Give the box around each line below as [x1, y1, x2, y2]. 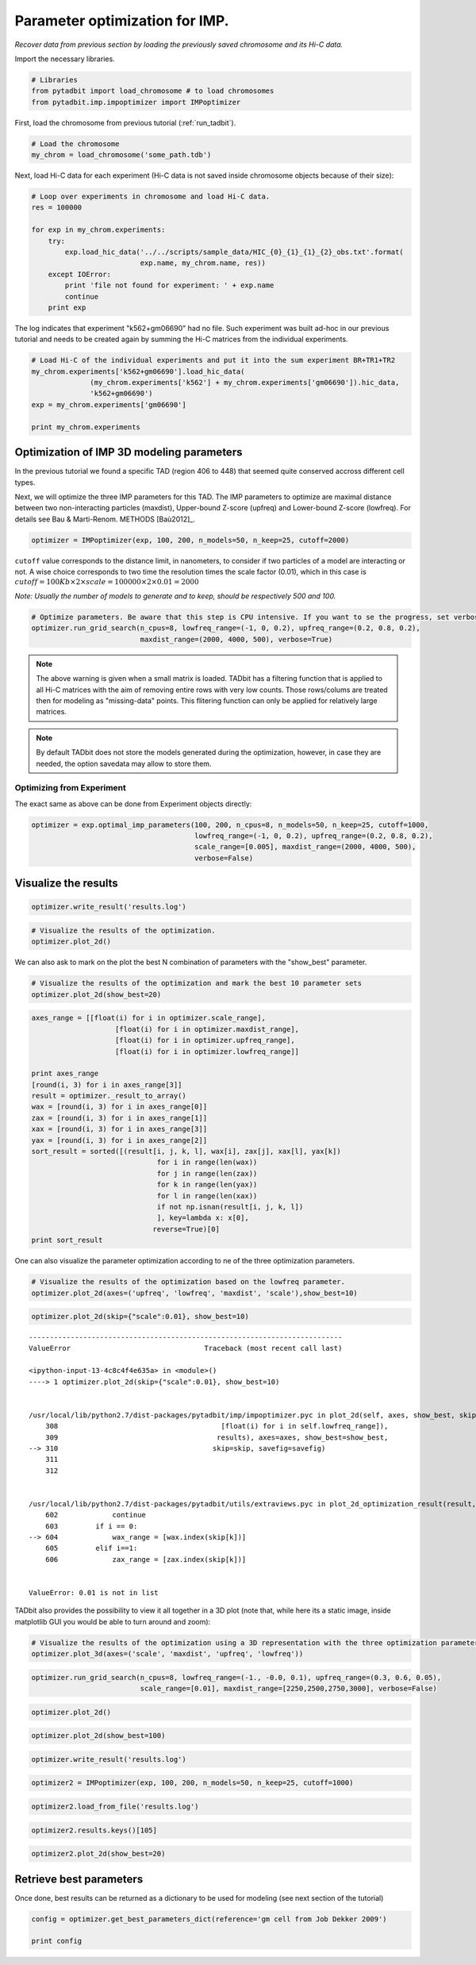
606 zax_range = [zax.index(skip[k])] [44, 1555, 247, 1563]
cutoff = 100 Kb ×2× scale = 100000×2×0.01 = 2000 [14, 578, 199, 586]
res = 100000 [31, 203, 83, 212]
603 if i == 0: [44, 1521, 138, 1531]
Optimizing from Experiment [14, 783, 127, 794]
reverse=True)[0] [152, 1225, 220, 1233]
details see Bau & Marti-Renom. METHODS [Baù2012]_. [14, 514, 196, 524]
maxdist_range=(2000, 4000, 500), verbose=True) [140, 635, 333, 644]
